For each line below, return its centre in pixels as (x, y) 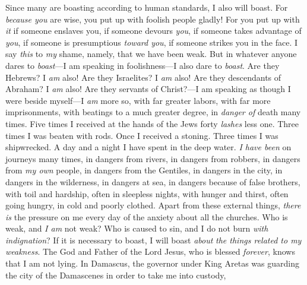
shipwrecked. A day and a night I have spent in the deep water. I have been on (148, 147)
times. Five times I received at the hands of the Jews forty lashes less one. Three (152, 123)
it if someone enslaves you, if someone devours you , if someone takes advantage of (153, 31)
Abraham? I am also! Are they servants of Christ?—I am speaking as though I (148, 89)
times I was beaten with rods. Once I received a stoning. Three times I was (142, 135)
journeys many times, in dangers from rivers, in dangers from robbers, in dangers (153, 158)
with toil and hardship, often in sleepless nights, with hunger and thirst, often (147, 193)
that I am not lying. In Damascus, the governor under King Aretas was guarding (152, 263)
